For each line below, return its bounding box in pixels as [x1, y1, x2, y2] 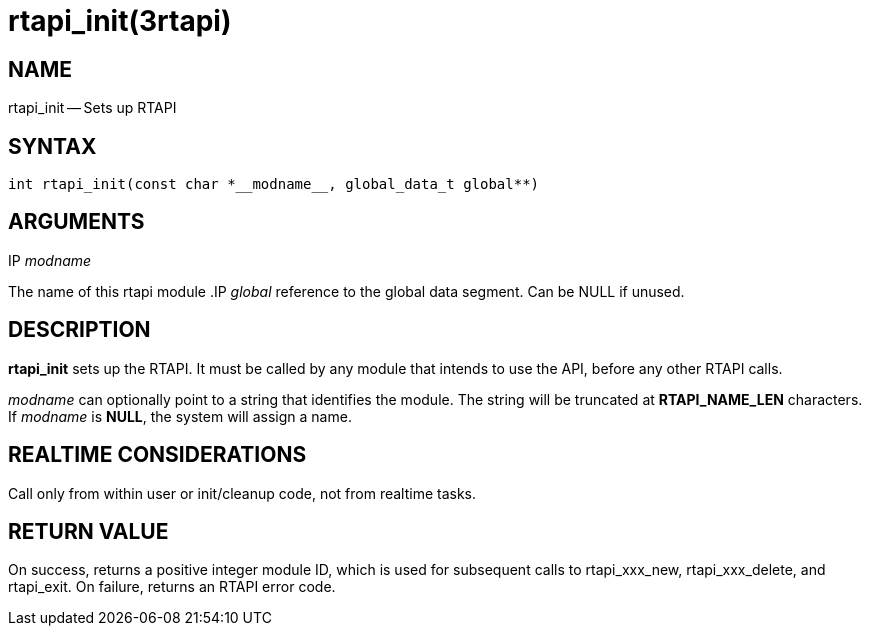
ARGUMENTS [8, 209, 145, 235]
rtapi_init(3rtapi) [8, 4, 232, 38]
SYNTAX [8, 133, 97, 159]
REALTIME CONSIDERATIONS [8, 442, 307, 468]
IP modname [8, 251, 92, 269]
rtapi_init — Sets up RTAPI [8, 99, 177, 117]
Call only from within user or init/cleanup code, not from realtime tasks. [8, 484, 477, 502]
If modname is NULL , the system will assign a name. [8, 407, 352, 425]
